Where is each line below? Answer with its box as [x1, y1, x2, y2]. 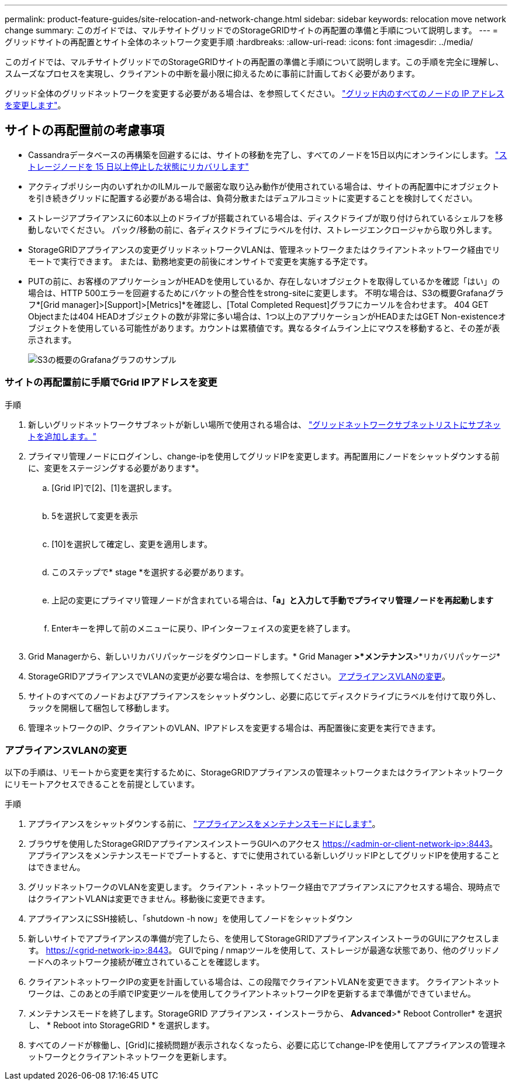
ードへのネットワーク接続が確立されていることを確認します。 [28, 957, 265, 967]
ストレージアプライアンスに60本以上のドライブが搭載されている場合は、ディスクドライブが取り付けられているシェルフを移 [28, 212, 503, 223]
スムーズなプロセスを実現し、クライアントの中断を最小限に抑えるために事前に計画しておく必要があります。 [5, 68, 420, 78]
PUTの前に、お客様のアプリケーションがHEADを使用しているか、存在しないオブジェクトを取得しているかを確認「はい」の [28, 276, 500, 286]
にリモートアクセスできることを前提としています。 [5, 779, 200, 789]
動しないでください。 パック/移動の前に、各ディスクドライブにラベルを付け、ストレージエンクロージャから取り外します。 [28, 224, 497, 235]
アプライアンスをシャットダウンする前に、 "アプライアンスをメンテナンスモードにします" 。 [28, 819, 380, 829]
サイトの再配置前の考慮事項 [5, 123, 164, 138]
